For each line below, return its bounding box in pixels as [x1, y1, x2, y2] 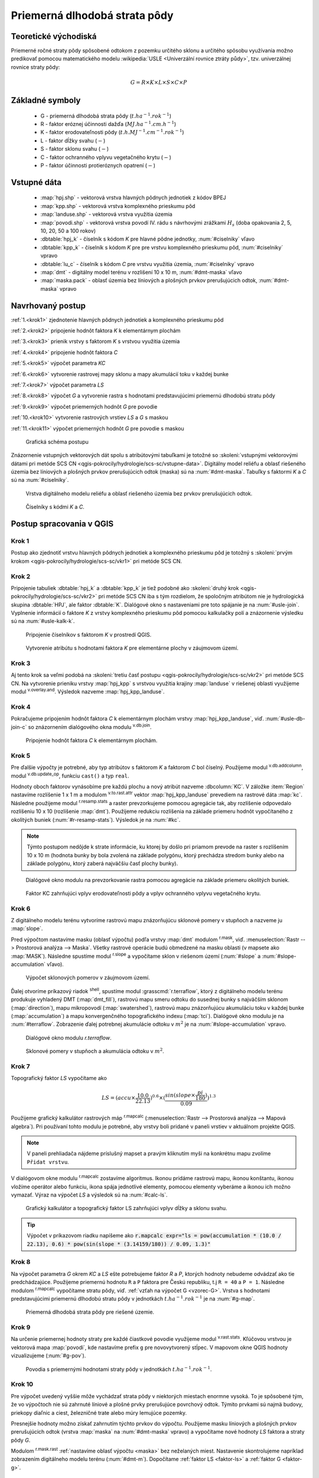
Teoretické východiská [11, 31, 97, 41]
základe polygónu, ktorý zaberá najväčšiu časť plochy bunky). [27, 860, 178, 867]
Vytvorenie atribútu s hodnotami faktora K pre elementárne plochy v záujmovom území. [25, 644, 239, 652]
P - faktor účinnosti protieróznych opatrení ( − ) [40, 161, 156, 168]
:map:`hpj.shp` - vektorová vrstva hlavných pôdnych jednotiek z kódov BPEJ [40, 194, 227, 201]
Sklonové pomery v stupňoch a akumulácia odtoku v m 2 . [25, 1047, 165, 1055]
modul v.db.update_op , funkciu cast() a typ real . [11, 771, 129, 779]
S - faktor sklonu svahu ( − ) [40, 145, 109, 153]
